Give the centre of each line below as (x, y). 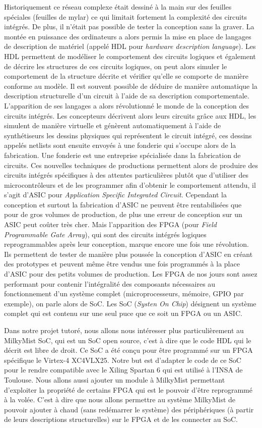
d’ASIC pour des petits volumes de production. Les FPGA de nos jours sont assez (131, 274)
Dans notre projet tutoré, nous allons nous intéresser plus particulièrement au (124, 330)
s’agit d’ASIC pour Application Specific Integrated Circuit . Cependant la (115, 195)
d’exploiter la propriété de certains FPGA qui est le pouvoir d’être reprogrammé (128, 389)
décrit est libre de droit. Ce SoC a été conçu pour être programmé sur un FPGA (128, 350)
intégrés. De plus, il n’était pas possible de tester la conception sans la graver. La (129, 26)
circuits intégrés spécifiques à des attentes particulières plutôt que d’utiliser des (126, 175)
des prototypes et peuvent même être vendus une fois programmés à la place (122, 264)
